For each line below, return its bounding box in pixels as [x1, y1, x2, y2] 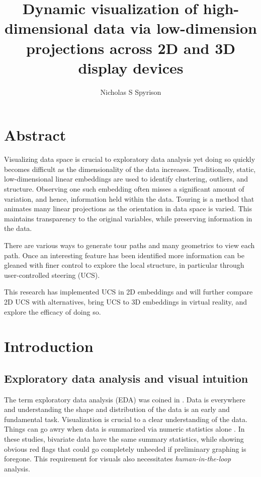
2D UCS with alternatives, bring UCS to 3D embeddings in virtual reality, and [4, 296, 247, 307]
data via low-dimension [94, 18, 257, 38]
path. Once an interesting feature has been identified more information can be [4, 250, 244, 260]
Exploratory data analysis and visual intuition [4, 370, 248, 386]
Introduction [4, 336, 94, 356]
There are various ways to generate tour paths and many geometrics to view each [4, 240, 255, 250]
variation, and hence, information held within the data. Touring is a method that [4, 193, 254, 204]
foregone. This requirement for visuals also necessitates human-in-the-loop [4, 453, 231, 464]
